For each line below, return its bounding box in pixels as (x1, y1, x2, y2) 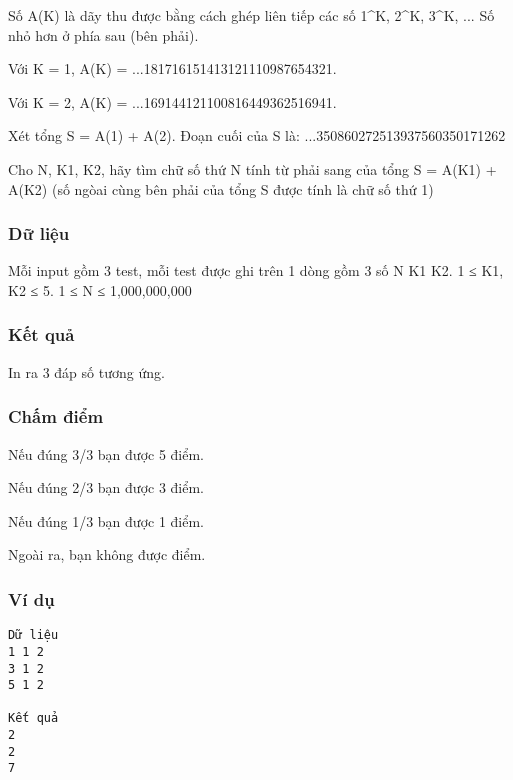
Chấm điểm (8, 404, 104, 429)
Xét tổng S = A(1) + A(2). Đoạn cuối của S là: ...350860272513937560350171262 (8, 125, 506, 146)
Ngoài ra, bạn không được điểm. (8, 544, 206, 565)
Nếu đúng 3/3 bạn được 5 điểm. (8, 443, 205, 464)
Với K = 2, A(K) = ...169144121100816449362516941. (8, 91, 337, 112)
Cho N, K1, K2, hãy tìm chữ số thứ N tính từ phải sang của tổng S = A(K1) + (8, 158, 497, 179)
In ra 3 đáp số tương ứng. (8, 361, 165, 382)
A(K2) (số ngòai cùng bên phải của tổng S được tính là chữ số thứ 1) (8, 178, 434, 199)
